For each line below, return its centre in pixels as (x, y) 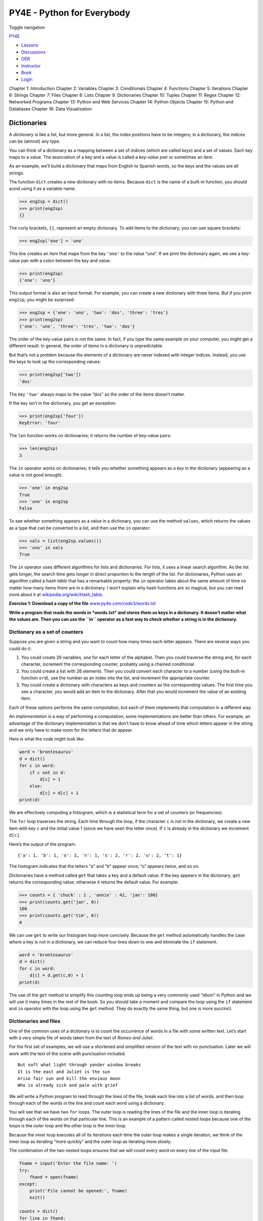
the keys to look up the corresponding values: (55, 362)
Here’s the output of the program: (43, 844)
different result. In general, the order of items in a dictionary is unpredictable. (86, 346)
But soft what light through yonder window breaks (79, 1065)
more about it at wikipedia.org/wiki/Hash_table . (56, 594)
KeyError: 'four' (40, 423)
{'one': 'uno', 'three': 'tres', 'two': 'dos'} (77, 326)
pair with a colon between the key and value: (66, 260)
